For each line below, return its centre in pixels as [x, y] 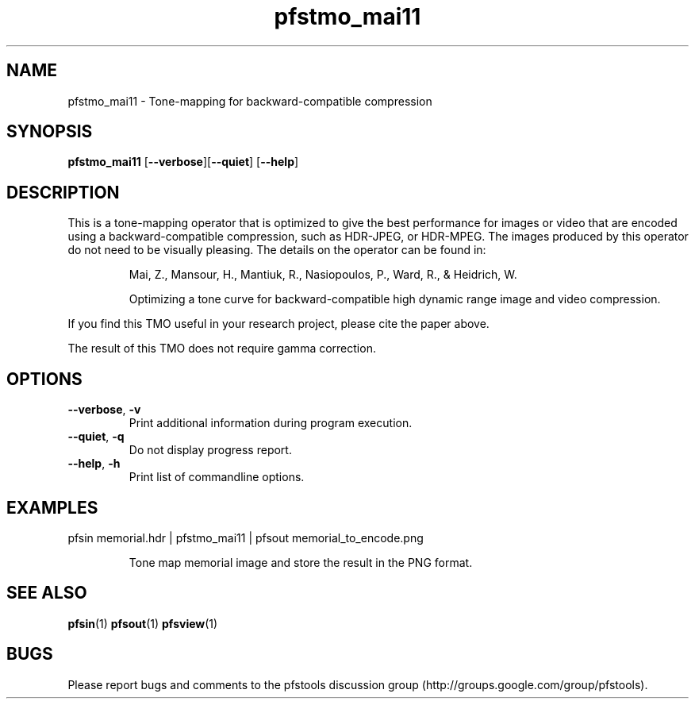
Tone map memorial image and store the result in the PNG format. [301, 562]
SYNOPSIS [50, 132]
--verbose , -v [104, 410]
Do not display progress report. [210, 450]
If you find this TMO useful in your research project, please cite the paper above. [278, 324]
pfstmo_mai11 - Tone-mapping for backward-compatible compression [250, 101]
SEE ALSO [47, 593]
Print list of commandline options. [217, 477]
